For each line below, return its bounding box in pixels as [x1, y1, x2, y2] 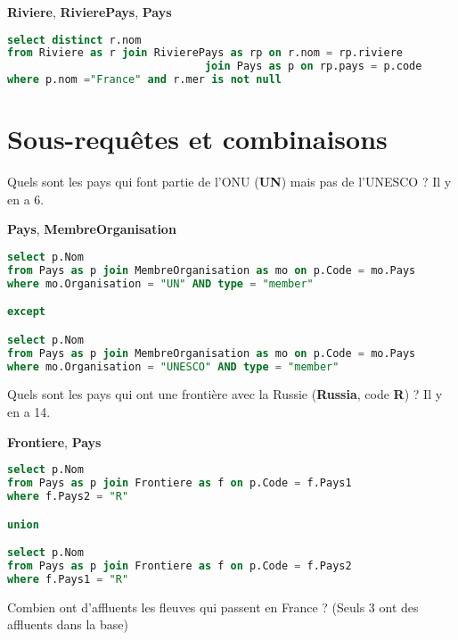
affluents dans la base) [7, 615, 128, 634]
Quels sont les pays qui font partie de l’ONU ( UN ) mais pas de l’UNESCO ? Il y [7, 172, 452, 191]
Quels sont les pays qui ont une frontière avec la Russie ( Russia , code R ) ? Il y [7, 385, 443, 403]
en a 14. [7, 403, 51, 421]
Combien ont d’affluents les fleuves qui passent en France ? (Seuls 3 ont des [7, 597, 419, 616]
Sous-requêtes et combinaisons [7, 121, 388, 157]
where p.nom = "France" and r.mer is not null [7, 73, 282, 87]
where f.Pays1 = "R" [7, 572, 129, 586]
